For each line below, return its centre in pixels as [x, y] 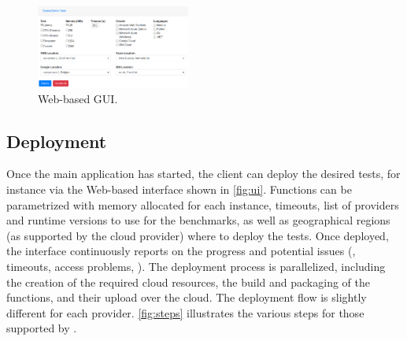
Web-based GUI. [78, 98]
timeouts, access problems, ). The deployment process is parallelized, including [196, 266]
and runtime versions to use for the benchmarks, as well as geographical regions [198, 220]
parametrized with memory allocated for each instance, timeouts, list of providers [203, 204]
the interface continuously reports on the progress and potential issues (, [181, 251]
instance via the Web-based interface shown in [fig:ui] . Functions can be [179, 189]
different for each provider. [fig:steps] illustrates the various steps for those [185, 312]
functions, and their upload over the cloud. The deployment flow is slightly [187, 297]
